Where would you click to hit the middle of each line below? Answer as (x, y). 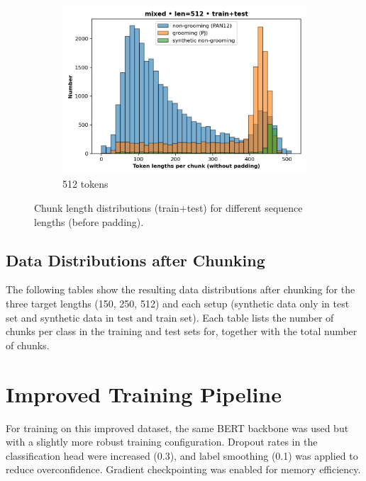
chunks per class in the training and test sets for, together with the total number (182, 331)
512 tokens (85, 184)
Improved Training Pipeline (144, 394)
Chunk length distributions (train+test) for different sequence (168, 208)
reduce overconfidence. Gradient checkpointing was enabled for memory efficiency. (183, 469)
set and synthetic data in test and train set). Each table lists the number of (170, 317)
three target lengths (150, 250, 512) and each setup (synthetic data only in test (178, 304)
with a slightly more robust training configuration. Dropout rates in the (162, 442)
